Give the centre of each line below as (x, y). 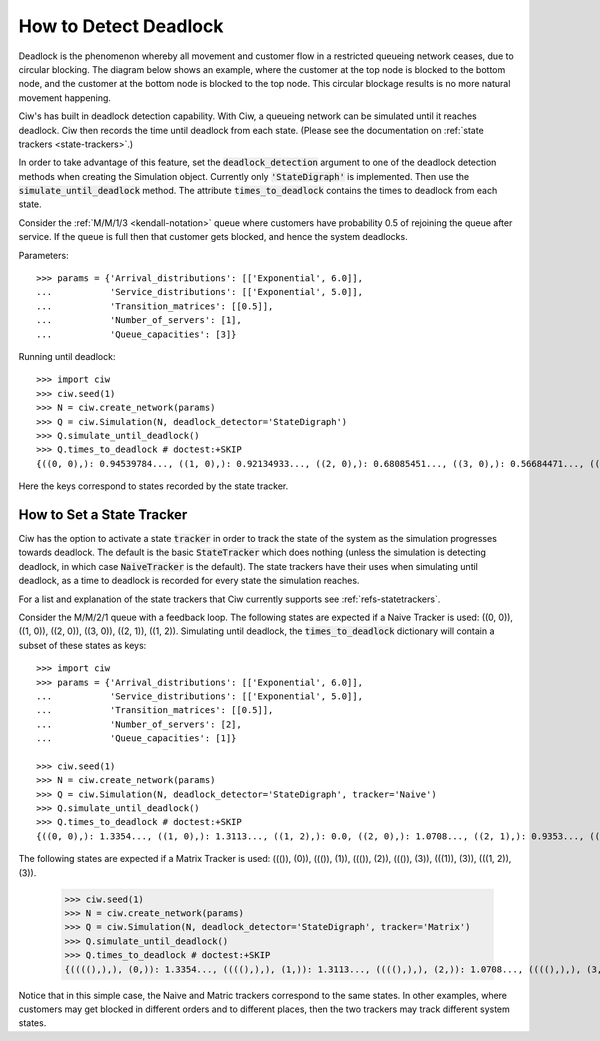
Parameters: (43, 255)
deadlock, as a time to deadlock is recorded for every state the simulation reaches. (189, 581)
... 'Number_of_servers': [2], (139, 724)
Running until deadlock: (67, 356)
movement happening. (65, 97)
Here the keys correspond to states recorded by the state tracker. (153, 486)
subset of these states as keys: (82, 645)
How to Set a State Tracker (103, 514)
